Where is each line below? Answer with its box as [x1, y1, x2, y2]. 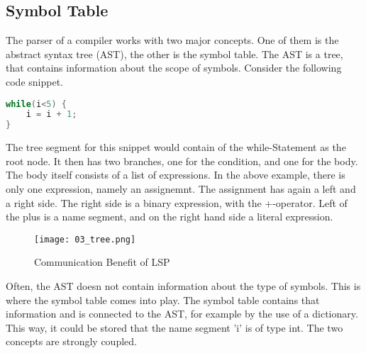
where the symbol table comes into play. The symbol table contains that [6, 292, 320, 307]
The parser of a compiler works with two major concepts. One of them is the [6, 33, 339, 47]
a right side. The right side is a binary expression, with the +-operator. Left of [6, 195, 348, 210]
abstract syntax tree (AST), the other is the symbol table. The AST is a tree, [6, 46, 343, 61]
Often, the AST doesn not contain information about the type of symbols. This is [6, 279, 361, 293]
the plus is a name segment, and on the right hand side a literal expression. [6, 209, 333, 224]
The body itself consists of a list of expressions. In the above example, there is [6, 167, 345, 182]
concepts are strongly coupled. [6, 334, 137, 349]
